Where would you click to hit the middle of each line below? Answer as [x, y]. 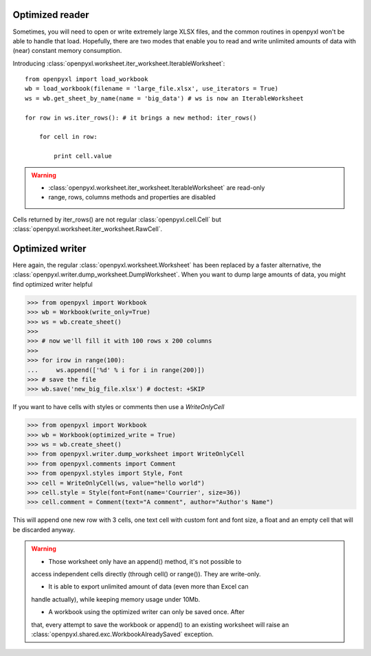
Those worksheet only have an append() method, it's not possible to [145, 561]
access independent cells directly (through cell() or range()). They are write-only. [146, 573]
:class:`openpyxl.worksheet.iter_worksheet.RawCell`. [88, 229]
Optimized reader [51, 15]
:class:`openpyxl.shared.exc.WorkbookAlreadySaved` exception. [123, 634]
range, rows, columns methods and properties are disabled [132, 197]
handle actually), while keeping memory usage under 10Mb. [116, 599]
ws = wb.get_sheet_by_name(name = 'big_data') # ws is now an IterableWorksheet [165, 98]
